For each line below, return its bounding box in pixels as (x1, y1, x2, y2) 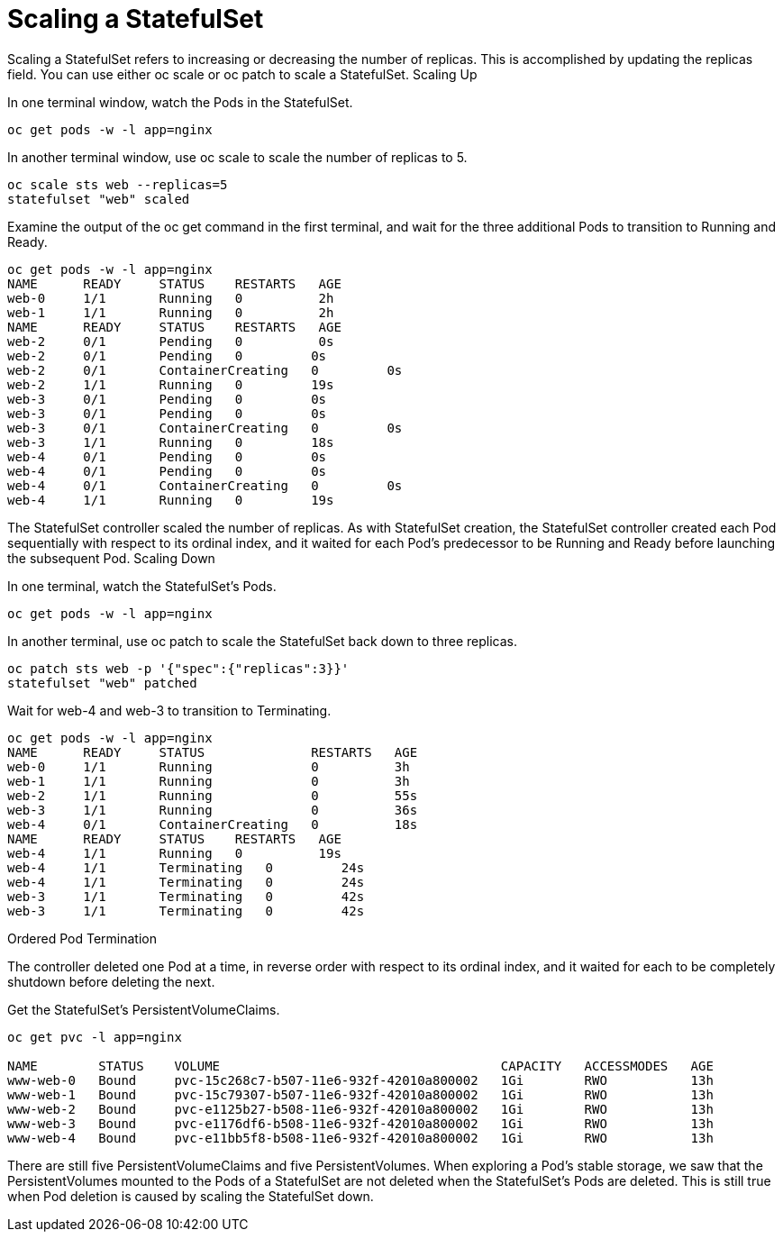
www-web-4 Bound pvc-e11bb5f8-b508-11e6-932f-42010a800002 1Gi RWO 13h (7, 1130, 714, 1145)
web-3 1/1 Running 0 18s (7, 434, 334, 450)
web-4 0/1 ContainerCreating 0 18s (7, 816, 418, 832)
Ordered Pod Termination (7, 930, 157, 946)
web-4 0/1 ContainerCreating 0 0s (7, 478, 403, 493)
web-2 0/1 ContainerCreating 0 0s (7, 362, 403, 378)
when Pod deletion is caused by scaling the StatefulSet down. (7, 1188, 374, 1204)
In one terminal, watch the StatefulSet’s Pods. (7, 578, 277, 594)
